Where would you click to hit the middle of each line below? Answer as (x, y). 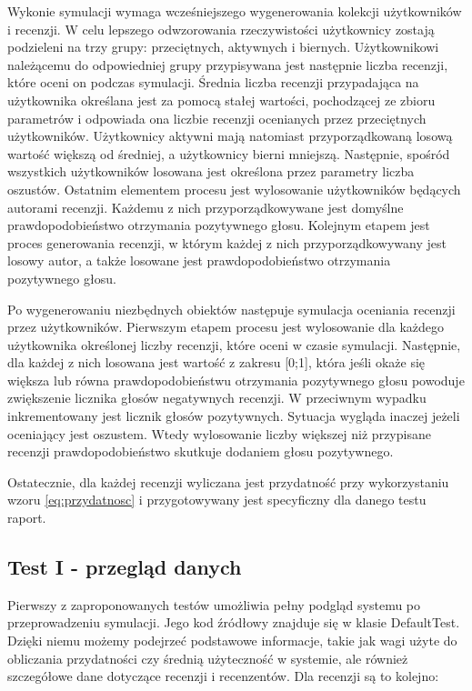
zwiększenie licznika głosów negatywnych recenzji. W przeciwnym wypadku (217, 398)
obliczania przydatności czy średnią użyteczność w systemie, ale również (208, 658)
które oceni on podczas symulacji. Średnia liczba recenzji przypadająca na (213, 82)
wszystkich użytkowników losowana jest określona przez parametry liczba (211, 171)
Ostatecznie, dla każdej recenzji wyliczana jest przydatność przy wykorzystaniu (228, 481)
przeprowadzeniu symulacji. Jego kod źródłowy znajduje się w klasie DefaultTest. (234, 622)
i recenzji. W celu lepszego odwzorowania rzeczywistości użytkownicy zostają (221, 29)
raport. (27, 518)
